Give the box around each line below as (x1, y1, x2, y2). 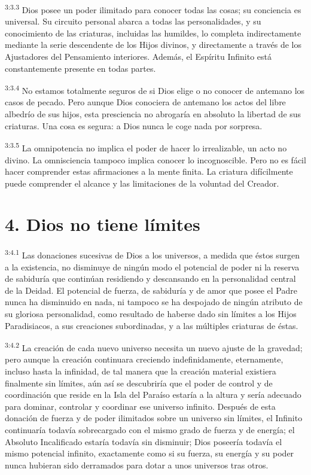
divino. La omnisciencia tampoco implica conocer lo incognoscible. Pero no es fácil (5, 153, 306, 166)
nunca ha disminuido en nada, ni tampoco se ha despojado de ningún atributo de (5, 296, 303, 308)
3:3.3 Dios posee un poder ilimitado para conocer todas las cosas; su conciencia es (5, 2, 301, 16)
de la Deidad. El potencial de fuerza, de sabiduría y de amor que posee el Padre (5, 284, 297, 296)
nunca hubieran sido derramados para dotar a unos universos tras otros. (5, 458, 269, 471)
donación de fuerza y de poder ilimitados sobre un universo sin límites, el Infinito (5, 412, 303, 424)
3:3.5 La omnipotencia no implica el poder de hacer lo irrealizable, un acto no (5, 140, 287, 154)
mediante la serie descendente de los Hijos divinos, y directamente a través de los (5, 38, 302, 51)
